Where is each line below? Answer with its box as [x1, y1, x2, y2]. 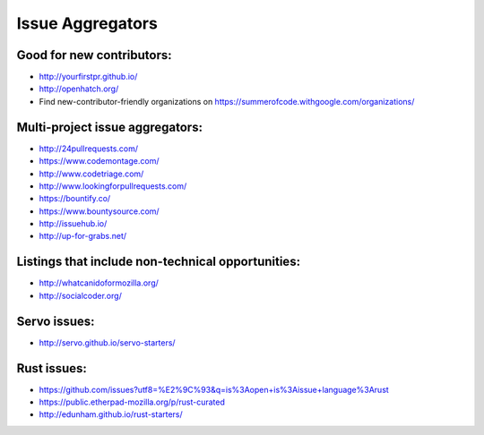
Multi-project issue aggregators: [16, 119, 203, 134]
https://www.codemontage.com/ [39, 156, 160, 166]
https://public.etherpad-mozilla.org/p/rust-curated [39, 397, 226, 407]
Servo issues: [16, 313, 95, 328]
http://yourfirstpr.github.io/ [39, 72, 138, 82]
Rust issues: [16, 361, 87, 376]
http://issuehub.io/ [39, 218, 108, 229]
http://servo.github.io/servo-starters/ [39, 337, 176, 348]
